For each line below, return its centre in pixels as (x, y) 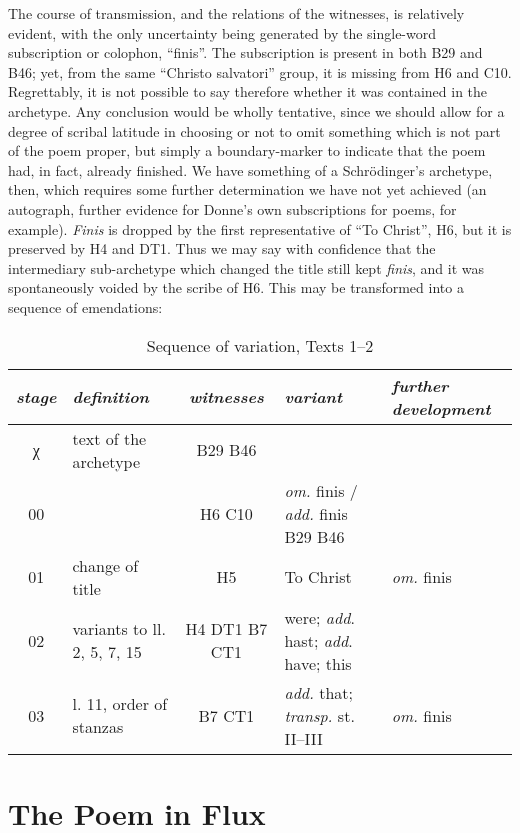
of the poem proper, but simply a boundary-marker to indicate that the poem (247, 150)
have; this (318, 663)
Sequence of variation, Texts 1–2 (260, 345)
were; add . (319, 617)
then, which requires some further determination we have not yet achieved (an (247, 189)
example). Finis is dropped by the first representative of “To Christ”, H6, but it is (260, 228)
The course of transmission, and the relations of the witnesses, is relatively (236, 13)
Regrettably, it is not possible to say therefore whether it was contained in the (248, 91)
